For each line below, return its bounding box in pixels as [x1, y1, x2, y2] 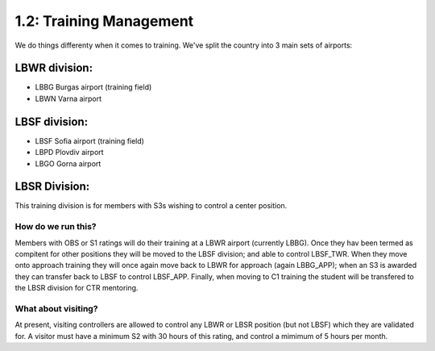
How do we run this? [14, 221, 97, 232]
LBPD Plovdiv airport [35, 148, 104, 157]
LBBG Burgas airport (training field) [35, 82, 152, 92]
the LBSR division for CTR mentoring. [14, 283, 139, 293]
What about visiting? [14, 303, 98, 314]
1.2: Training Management [14, 12, 194, 30]
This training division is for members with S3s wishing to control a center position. [14, 201, 288, 211]
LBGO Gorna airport [35, 158, 101, 169]
